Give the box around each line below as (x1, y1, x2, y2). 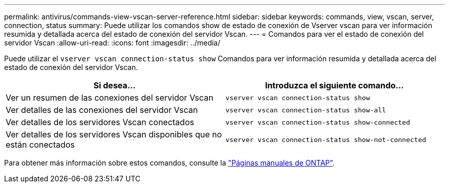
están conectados (6, 139, 75, 150)
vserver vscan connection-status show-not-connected (226, 135, 426, 144)
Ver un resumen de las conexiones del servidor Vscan (6, 92, 214, 103)
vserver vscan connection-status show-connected (226, 118, 411, 126)
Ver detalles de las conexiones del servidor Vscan (6, 105, 198, 115)
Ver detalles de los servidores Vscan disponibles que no (6, 129, 222, 139)
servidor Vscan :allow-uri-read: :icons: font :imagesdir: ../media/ (4, 38, 220, 47)
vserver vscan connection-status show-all (226, 106, 386, 114)
